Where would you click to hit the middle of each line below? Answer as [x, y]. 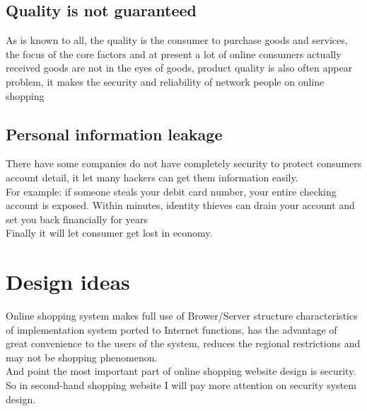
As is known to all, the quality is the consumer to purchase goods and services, [177, 40]
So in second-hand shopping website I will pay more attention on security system [181, 385]
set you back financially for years [77, 219]
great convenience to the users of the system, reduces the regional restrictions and [183, 343]
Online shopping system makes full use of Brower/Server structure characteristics [182, 316]
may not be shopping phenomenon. [82, 357]
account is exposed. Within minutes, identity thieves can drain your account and [180, 205]
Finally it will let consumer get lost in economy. [109, 233]
